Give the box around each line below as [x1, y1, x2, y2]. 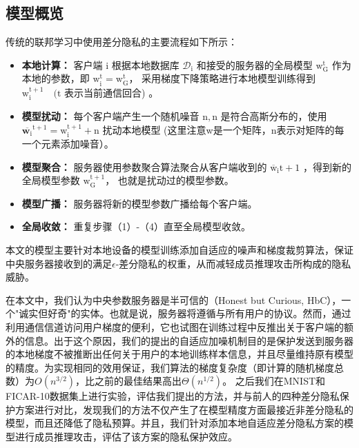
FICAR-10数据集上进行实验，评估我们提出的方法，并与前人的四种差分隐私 [6, 389, 340, 403]
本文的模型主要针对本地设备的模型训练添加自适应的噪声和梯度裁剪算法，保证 [6, 242, 353, 256]
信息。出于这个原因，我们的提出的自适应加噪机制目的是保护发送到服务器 [24, 333, 353, 347]
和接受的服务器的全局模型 [196, 57, 313, 72]
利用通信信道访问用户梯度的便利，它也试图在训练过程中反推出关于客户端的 [6, 319, 344, 334]
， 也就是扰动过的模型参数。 [105, 173, 234, 187]
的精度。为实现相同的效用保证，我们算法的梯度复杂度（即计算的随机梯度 [6, 360, 334, 374]
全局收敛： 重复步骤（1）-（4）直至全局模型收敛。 [21, 219, 251, 234]
